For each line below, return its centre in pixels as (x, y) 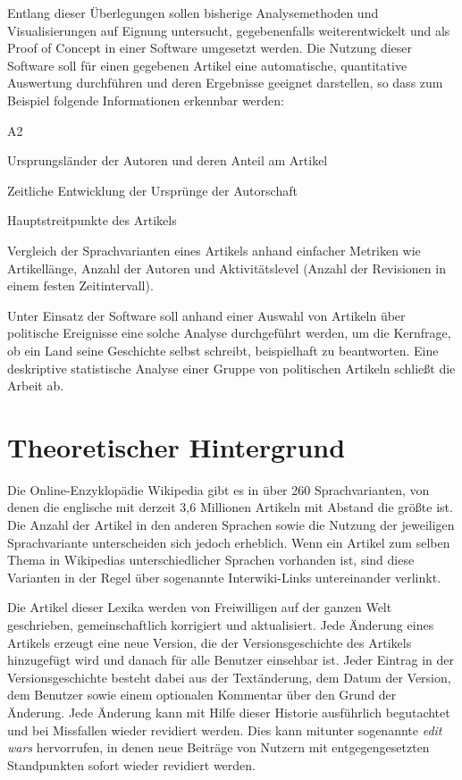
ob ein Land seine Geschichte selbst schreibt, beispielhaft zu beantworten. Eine (223, 350)
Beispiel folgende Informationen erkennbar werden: (146, 100)
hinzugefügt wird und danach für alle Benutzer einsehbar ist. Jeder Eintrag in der (231, 660)
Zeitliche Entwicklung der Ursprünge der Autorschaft (152, 190)
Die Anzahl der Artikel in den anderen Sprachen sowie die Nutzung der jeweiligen (231, 524)
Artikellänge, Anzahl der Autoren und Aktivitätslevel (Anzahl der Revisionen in (227, 268)
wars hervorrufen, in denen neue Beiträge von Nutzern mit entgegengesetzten (218, 747)
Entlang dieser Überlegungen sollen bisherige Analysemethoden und (193, 13)
